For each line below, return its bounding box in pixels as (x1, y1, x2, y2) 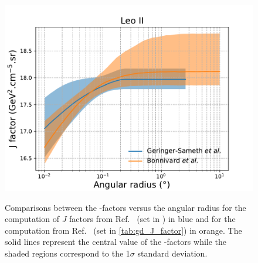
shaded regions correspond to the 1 (5, 247, 130, 259)
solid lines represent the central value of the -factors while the (5, 235, 227, 248)
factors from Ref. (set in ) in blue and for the (69, 213, 236, 225)
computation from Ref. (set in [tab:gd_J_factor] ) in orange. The (5, 224, 242, 236)
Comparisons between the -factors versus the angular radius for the (5, 201, 246, 213)
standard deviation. (137, 247, 208, 259)
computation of (5, 213, 59, 225)
